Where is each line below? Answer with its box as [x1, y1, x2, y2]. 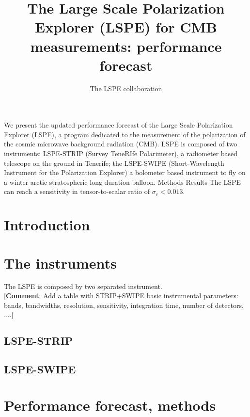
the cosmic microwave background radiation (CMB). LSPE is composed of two [4, 139, 237, 149]
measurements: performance [30, 36, 222, 56]
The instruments [4, 253, 117, 273]
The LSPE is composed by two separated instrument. [4, 281, 162, 291]
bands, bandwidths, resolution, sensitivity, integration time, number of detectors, [4, 300, 244, 310]
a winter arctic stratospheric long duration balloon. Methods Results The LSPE [4, 176, 241, 187]
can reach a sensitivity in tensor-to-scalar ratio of [4, 186, 150, 196]
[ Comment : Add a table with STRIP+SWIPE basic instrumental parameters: [4, 290, 238, 301]
